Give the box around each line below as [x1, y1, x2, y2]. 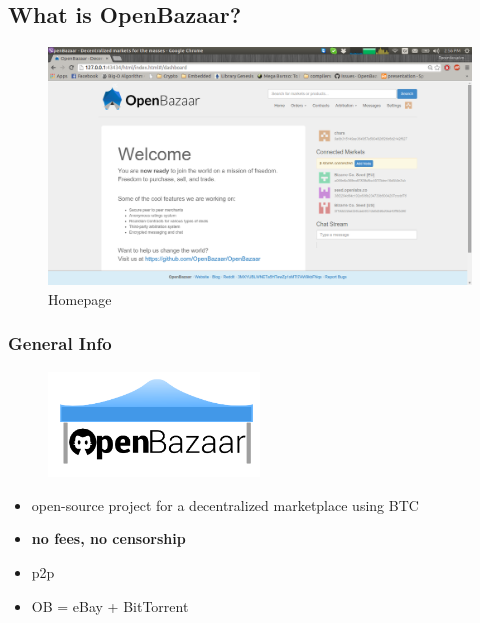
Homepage [48, 288, 112, 309]
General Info [8, 331, 112, 356]
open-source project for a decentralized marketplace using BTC [31, 494, 419, 515]
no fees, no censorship [31, 528, 186, 549]
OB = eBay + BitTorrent [31, 595, 189, 616]
